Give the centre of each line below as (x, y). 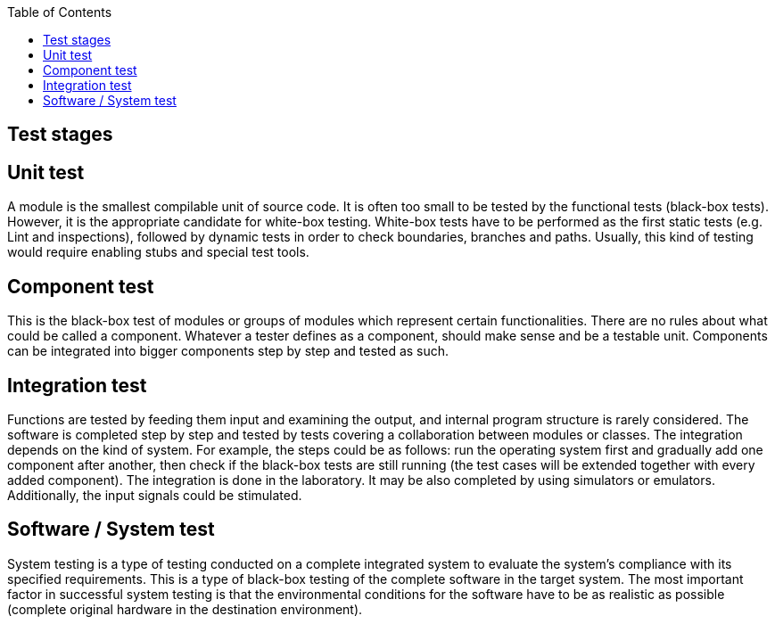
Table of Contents (60, 12)
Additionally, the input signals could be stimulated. (155, 495)
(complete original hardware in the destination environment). (185, 609)
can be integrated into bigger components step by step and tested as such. (228, 351)
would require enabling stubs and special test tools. (158, 252)
